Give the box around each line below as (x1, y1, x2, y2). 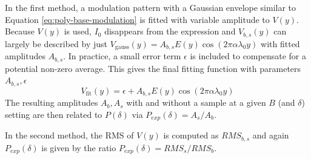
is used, (64, 25, 92, 37)
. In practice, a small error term (63, 50, 181, 62)
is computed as (163, 129, 219, 141)
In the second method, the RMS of (5, 129, 134, 141)
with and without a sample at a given (126, 96, 266, 109)
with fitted (261, 37, 300, 50)
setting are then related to (5, 108, 102, 120)
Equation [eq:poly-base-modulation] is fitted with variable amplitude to (5, 13, 270, 25)
